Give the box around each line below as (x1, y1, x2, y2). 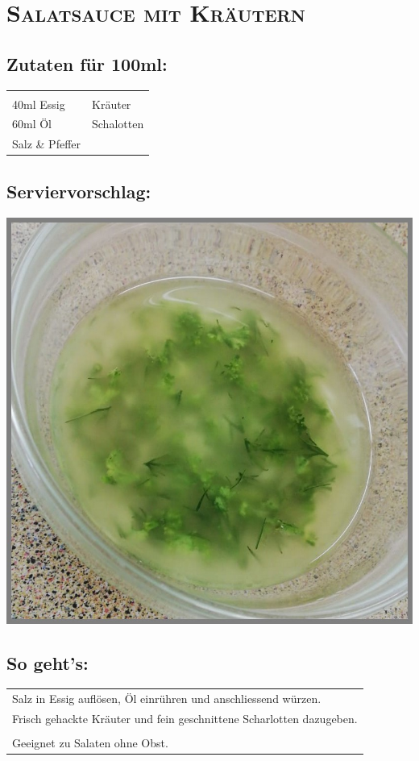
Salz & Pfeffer (12, 135, 81, 152)
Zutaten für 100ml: (6, 51, 168, 76)
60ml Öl (12, 115, 52, 132)
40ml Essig (12, 95, 65, 112)
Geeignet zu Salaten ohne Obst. (12, 734, 168, 751)
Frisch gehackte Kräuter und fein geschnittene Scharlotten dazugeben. (12, 709, 358, 726)
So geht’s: (6, 650, 89, 675)
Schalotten (92, 115, 144, 132)
